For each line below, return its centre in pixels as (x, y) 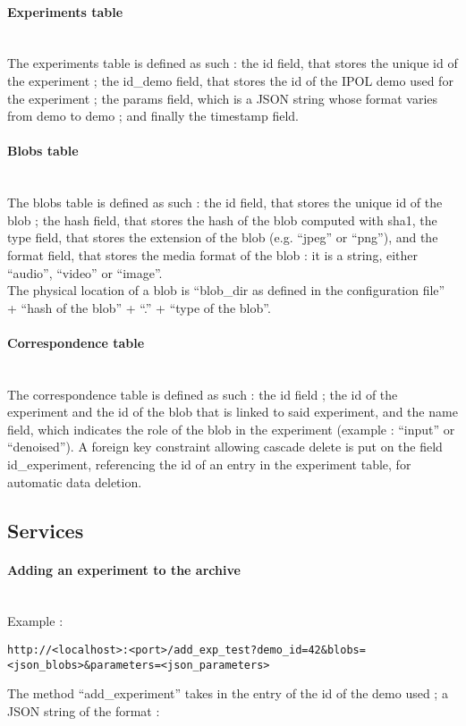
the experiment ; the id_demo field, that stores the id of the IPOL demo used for (230, 80)
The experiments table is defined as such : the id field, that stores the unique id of (233, 63)
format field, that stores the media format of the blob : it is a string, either (213, 254)
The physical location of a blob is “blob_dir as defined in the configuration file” (226, 290)
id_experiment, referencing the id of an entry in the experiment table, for (209, 464)
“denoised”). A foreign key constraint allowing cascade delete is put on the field (225, 447)
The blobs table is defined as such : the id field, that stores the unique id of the (225, 203)
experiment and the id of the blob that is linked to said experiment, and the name (233, 412)
